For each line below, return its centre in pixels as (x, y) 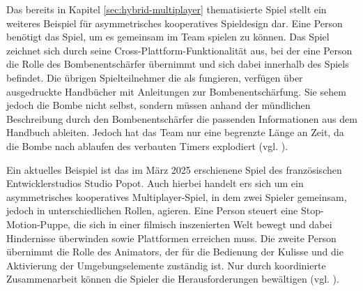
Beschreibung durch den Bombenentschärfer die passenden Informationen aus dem (182, 118)
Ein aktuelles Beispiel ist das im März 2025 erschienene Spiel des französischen (174, 169)
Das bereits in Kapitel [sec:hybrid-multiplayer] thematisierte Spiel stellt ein (167, 9)
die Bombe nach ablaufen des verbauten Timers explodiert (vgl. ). (147, 145)
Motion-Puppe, (39, 224)
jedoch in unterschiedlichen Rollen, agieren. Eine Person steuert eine (152, 210)
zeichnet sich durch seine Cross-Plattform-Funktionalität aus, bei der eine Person (179, 50)
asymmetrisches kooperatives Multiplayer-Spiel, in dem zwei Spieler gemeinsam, (177, 196)
